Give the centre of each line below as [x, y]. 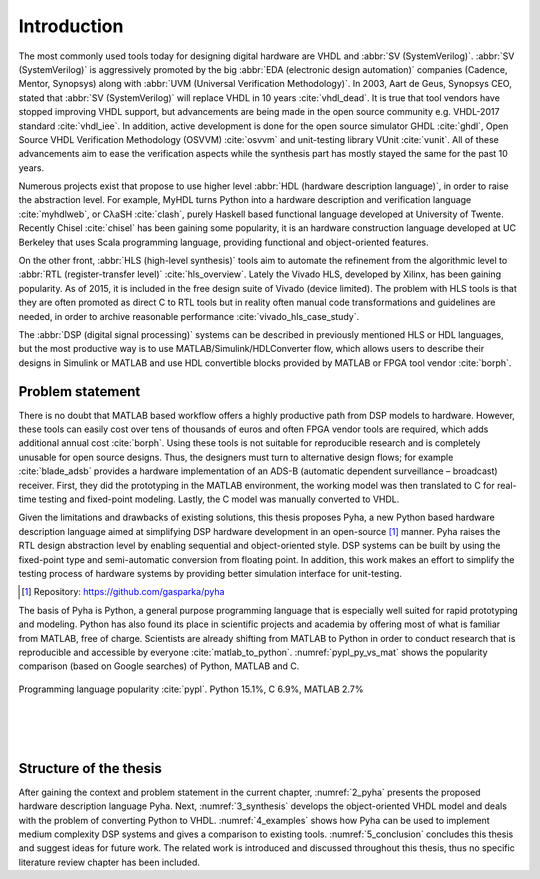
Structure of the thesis [90, 768]
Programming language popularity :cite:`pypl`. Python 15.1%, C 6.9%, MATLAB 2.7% [191, 689]
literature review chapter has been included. [109, 862]
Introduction [71, 26]
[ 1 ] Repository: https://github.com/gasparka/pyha [123, 592]
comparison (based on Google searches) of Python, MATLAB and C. [159, 666]
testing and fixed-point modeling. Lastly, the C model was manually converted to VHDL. [219, 499]
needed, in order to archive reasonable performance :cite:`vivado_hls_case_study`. [189, 316]
